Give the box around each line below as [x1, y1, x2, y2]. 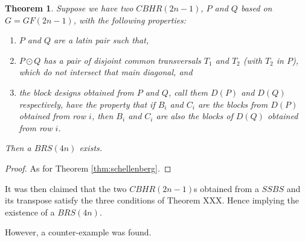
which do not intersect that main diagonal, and [19, 66, 193, 78]
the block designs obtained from [19, 85, 134, 98]
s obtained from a [194, 182, 259, 194]
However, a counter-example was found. [5, 226, 152, 238]
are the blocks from [197, 98, 268, 110]
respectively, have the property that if [19, 98, 155, 110]
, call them [168, 85, 208, 98]
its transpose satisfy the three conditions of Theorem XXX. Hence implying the [5, 194, 300, 206]
